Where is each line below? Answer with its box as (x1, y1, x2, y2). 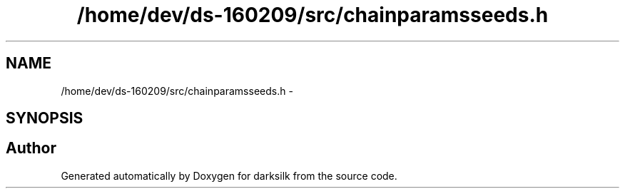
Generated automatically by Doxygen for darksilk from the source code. (61, 169, 397, 182)
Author (6, 139, 56, 158)
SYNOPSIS (6, 109, 83, 128)
